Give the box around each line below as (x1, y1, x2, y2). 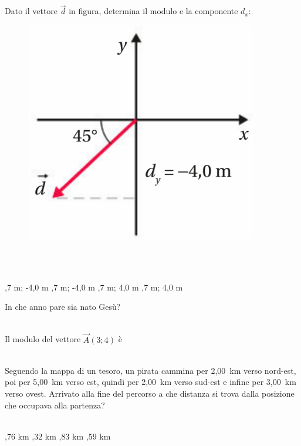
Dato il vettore (5, 5, 58, 17)
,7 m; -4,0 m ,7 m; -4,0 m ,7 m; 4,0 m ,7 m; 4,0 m (5, 281, 183, 293)
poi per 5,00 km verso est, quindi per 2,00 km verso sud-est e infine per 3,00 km (5, 376, 296, 388)
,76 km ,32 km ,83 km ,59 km (5, 430, 111, 442)
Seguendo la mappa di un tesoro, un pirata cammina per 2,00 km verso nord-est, (5, 364, 296, 376)
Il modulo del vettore (5, 333, 81, 345)
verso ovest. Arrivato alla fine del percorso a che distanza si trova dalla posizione (5, 387, 295, 399)
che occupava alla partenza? (5, 398, 105, 411)
